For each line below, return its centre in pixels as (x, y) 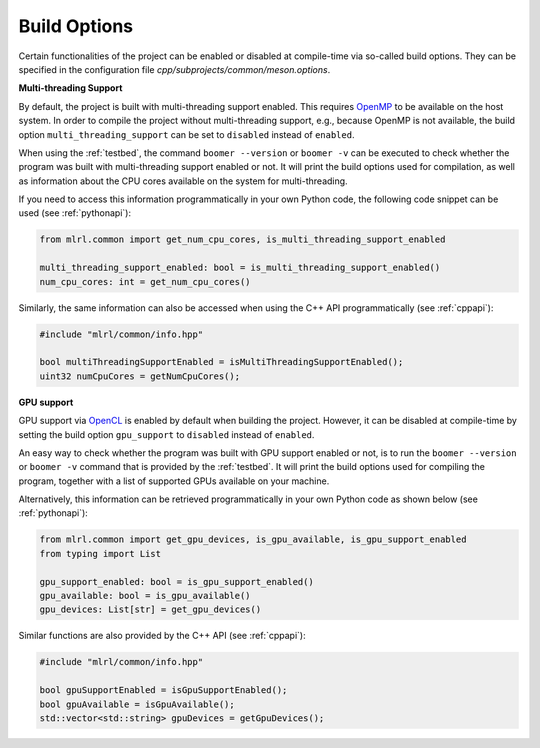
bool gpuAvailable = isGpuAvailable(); (137, 704)
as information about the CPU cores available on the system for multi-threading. (183, 181)
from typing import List (100, 553)
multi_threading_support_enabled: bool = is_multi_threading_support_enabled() (240, 268)
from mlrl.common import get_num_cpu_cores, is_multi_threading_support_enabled (242, 239)
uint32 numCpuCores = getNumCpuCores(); (139, 376)
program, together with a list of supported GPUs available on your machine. (174, 481)
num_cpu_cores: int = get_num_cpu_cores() (145, 281)
